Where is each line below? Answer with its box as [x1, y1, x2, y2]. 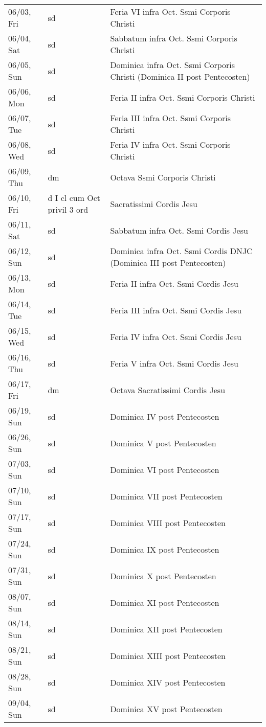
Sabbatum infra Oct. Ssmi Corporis [110, 32, 237, 44]
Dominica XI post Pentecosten [110, 596, 219, 608]
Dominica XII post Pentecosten [110, 623, 223, 635]
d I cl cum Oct [48, 192, 101, 203]
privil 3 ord [48, 203, 88, 215]
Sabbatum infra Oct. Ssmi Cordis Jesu [110, 224, 248, 236]
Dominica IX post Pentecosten [110, 543, 219, 555]
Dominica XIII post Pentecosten [110, 649, 226, 662]
